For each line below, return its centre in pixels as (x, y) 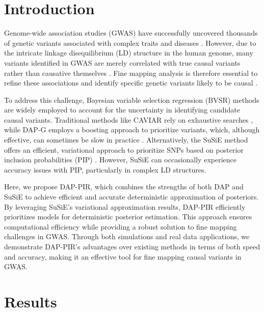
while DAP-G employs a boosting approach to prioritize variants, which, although (132, 130)
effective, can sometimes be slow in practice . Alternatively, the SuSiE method (126, 140)
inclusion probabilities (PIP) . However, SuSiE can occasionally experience (120, 160)
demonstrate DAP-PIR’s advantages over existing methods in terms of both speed (132, 246)
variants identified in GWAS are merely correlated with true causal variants (122, 62)
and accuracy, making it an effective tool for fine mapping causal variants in (123, 256)
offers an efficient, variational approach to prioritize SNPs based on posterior (124, 149)
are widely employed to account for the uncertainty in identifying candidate (122, 110)
